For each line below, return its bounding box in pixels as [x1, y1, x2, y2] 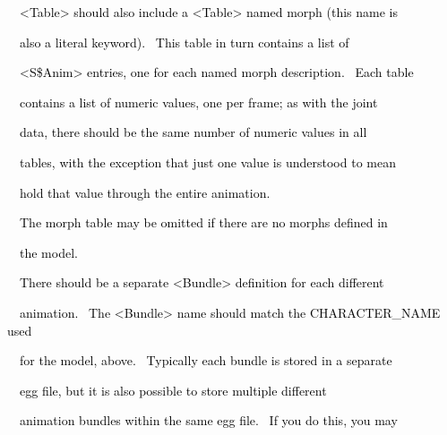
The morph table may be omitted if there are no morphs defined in [19, 213, 388, 232]
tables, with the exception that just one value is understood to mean [19, 152, 396, 171]
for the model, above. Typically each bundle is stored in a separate [19, 351, 392, 370]
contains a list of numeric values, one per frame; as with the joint [19, 92, 378, 111]
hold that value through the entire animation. [19, 183, 271, 201]
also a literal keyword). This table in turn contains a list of [19, 32, 349, 51]
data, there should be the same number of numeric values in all [19, 123, 367, 141]
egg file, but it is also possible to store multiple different [19, 380, 327, 399]
